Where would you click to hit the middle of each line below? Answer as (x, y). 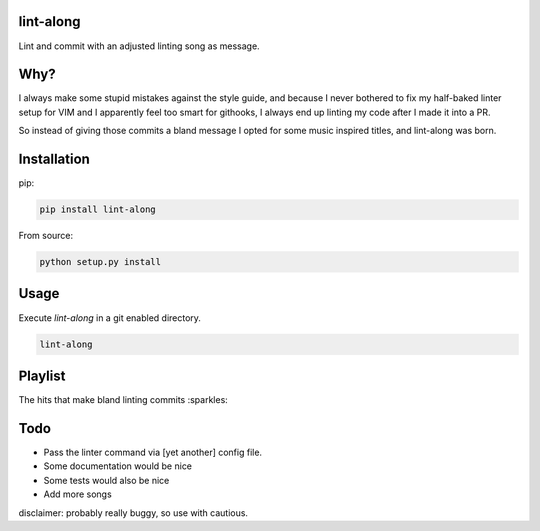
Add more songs (77, 494)
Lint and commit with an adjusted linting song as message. (139, 46)
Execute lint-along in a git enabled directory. (110, 317)
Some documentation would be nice (118, 466)
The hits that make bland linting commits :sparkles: (123, 400)
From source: (46, 236)
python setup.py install (100, 262)
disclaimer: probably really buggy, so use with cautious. (133, 512)
